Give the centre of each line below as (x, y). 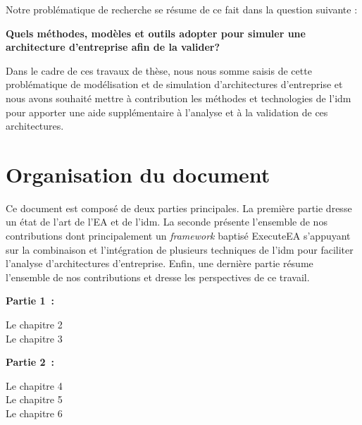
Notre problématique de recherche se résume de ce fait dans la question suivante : (182, 9)
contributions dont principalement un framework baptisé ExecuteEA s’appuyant (178, 236)
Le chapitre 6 (34, 413)
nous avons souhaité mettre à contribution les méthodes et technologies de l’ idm (179, 98)
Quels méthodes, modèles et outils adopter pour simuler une (156, 33)
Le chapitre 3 (34, 338)
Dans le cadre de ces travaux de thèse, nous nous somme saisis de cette (159, 70)
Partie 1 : (30, 301)
